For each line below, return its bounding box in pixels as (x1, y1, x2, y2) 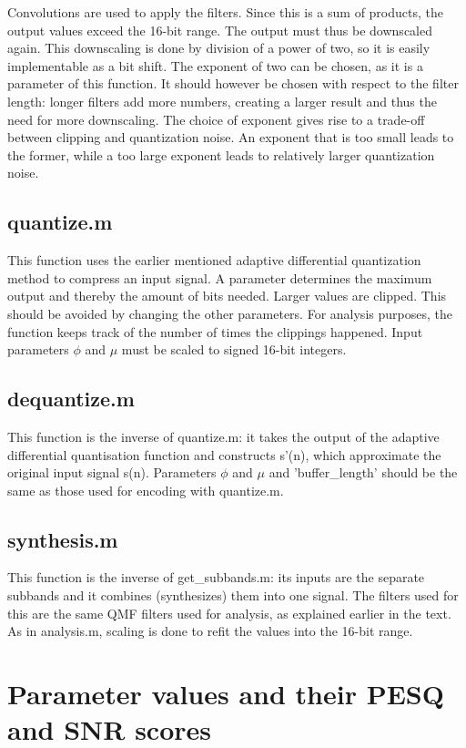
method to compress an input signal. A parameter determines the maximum (7, 268, 432, 287)
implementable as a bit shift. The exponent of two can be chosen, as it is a (7, 56, 423, 75)
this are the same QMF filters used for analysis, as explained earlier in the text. (7, 603, 451, 622)
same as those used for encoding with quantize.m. (7, 480, 284, 499)
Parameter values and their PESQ (7, 675, 444, 712)
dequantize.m (7, 384, 135, 413)
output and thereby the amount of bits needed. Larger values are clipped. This (7, 286, 447, 305)
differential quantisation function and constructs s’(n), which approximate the (7, 445, 441, 464)
